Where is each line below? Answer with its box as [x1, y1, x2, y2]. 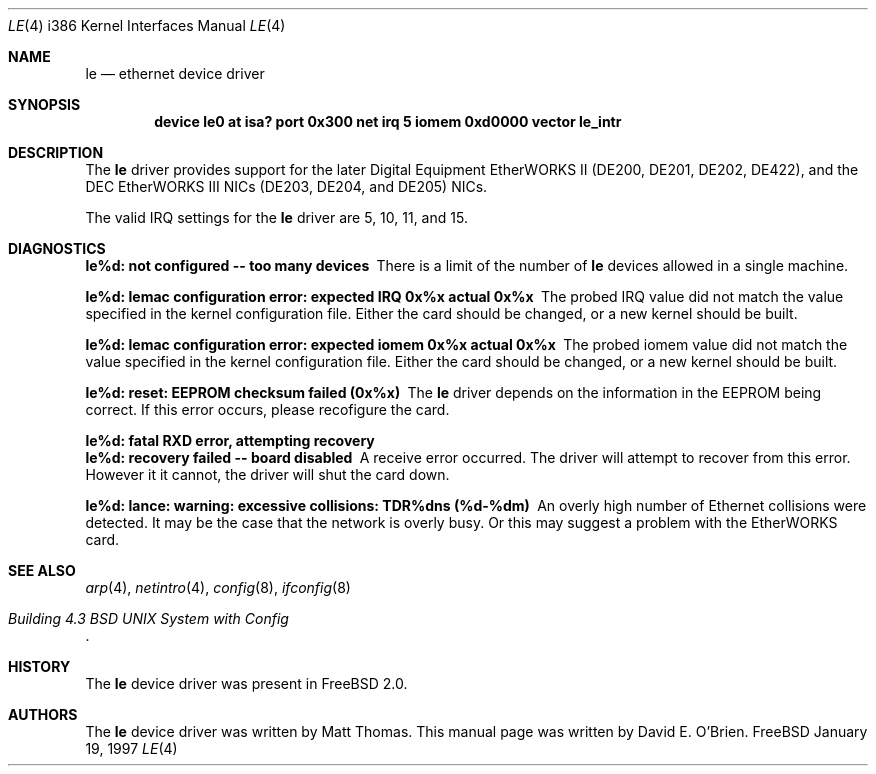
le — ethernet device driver [85, 65, 265, 82]
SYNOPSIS [8, 96, 81, 113]
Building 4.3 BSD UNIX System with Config [8, 610, 289, 627]
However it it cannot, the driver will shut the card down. [85, 466, 450, 483]
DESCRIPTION [8, 144, 104, 161]
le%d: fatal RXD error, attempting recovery [85, 432, 375, 449]
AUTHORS [8, 706, 78, 723]
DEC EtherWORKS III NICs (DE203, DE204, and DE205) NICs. [85, 178, 488, 195]
